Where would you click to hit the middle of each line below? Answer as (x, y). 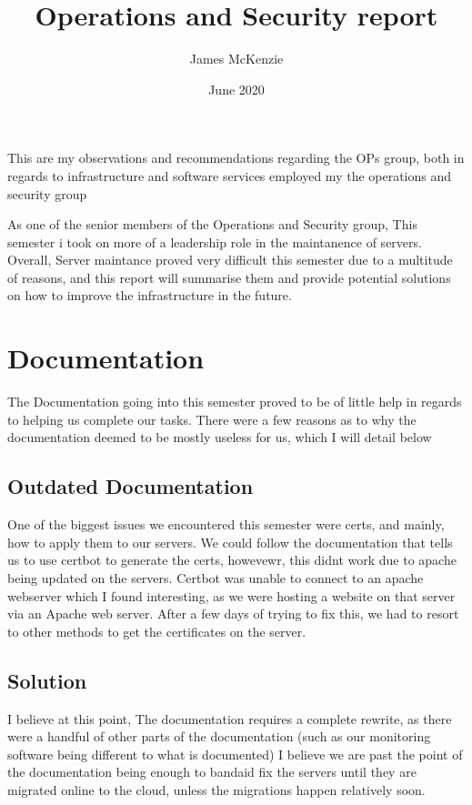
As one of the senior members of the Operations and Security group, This (212, 224)
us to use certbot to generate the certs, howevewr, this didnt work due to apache (232, 560)
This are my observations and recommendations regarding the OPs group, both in (236, 158)
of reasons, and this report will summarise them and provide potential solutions (229, 277)
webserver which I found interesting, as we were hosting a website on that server (231, 595)
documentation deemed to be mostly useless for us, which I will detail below (220, 437)
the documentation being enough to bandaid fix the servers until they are (212, 772)
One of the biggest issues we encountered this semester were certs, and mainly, (226, 524)
